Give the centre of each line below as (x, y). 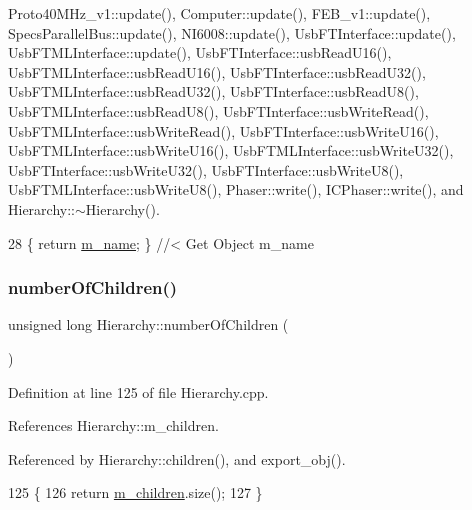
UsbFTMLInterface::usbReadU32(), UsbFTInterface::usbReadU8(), (213, 91)
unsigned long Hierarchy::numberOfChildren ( (148, 324)
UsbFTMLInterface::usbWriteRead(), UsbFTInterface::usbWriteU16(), (223, 130)
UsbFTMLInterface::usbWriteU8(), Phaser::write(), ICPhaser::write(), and (236, 189)
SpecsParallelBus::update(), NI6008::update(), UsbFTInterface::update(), (232, 32)
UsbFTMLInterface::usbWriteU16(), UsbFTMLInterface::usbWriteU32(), (231, 150)
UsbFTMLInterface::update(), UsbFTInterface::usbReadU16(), (200, 52)
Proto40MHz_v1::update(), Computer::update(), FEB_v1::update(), (219, 13)
